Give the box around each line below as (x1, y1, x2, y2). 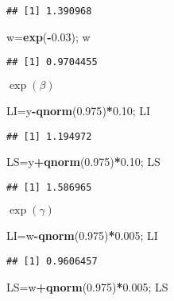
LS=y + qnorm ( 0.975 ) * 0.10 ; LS (6, 153, 160, 170)
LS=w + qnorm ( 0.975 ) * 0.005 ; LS (6, 278, 168, 295)
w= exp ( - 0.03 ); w (6, 28, 91, 44)
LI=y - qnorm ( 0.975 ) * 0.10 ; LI (6, 102, 151, 118)
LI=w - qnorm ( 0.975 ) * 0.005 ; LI (6, 227, 158, 244)
